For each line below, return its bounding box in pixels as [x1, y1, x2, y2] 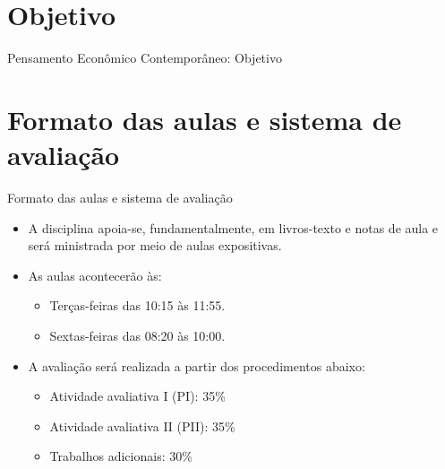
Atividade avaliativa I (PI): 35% [49, 386, 226, 405]
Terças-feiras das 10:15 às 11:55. [49, 296, 226, 315]
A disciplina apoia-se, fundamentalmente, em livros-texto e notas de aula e [28, 218, 439, 237]
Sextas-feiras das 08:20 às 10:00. [49, 326, 226, 344]
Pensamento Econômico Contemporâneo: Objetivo [7, 48, 282, 67]
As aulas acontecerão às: [28, 265, 162, 284]
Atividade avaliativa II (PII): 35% [49, 416, 235, 435]
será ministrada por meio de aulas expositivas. [28, 236, 282, 255]
